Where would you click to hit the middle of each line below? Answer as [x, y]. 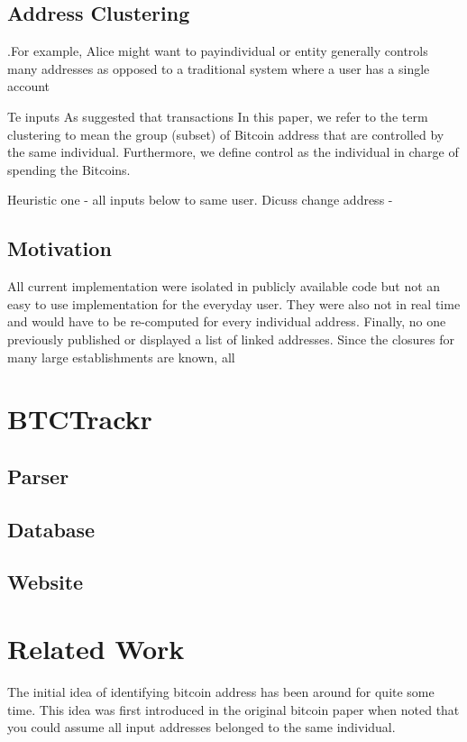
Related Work [96, 649]
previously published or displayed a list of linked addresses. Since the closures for [231, 339]
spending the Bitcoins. [69, 169]
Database [51, 529]
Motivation [60, 248]
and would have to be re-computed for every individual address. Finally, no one [227, 321]
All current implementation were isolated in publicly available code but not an [224, 286]
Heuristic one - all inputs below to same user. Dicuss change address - [200, 200]
